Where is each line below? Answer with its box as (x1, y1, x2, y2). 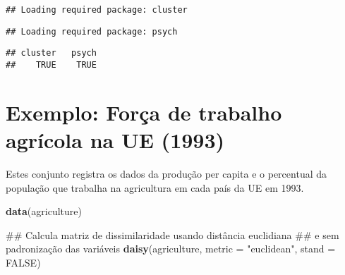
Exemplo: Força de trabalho (6, 97, 282, 126)
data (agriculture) (6, 204, 82, 219)
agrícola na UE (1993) (6, 126, 225, 154)
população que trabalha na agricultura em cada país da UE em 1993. (6, 180, 304, 195)
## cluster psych (6, 48, 97, 59)
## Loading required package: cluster (6, 5, 188, 15)
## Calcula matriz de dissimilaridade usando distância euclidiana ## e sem (6, 227, 339, 242)
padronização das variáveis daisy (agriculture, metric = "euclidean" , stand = (6, 241, 336, 256)
